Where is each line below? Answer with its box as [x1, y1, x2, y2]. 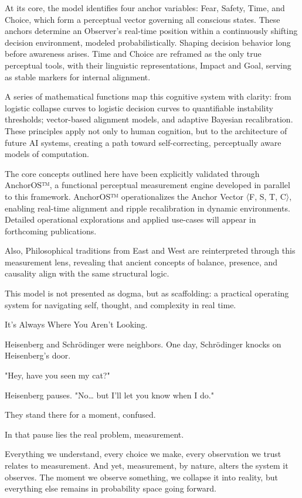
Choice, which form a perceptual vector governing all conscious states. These [5, 13, 280, 25]
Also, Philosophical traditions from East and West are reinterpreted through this [5, 244, 296, 257]
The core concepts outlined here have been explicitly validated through [5, 167, 260, 179]
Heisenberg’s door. [5, 349, 71, 361]
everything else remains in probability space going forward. [5, 482, 216, 494]
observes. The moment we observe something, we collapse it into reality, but [5, 470, 278, 483]
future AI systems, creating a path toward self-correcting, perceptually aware [5, 136, 281, 148]
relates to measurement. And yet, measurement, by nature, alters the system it [5, 459, 289, 471]
